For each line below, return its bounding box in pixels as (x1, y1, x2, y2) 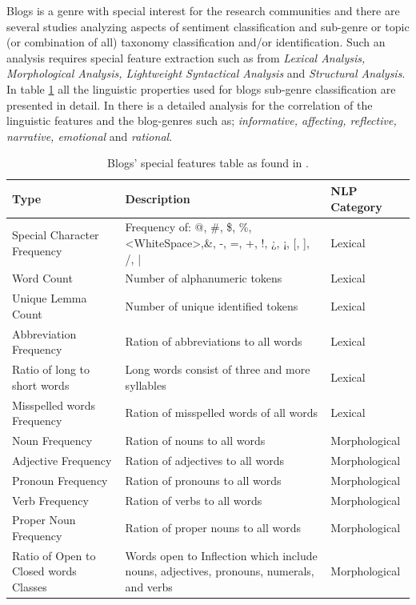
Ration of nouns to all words (125, 432, 266, 448)
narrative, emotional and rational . (6, 127, 173, 144)
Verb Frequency (12, 491, 89, 508)
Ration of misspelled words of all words (125, 404, 318, 421)
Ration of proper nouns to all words (125, 519, 302, 536)
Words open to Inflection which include (125, 547, 318, 563)
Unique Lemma (12, 290, 87, 307)
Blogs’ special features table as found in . (107, 154, 309, 171)
